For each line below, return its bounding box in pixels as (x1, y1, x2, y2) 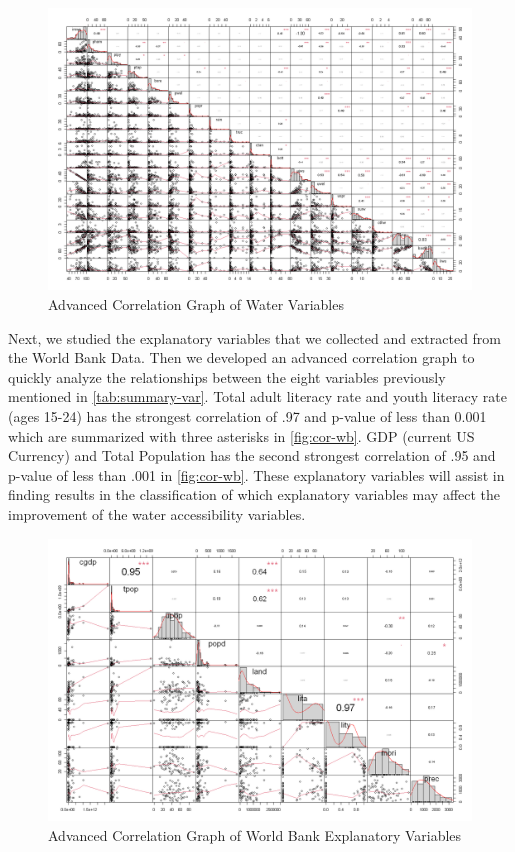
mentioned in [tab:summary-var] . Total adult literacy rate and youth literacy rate (8, 386, 507, 407)
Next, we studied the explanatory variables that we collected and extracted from (8, 327, 502, 348)
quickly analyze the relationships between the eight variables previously (8, 366, 446, 387)
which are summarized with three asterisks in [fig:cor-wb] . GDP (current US (8, 425, 475, 446)
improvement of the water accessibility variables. (8, 503, 306, 524)
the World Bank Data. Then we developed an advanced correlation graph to (8, 347, 475, 368)
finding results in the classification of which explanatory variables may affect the (8, 484, 501, 505)
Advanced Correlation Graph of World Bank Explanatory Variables (48, 824, 462, 845)
